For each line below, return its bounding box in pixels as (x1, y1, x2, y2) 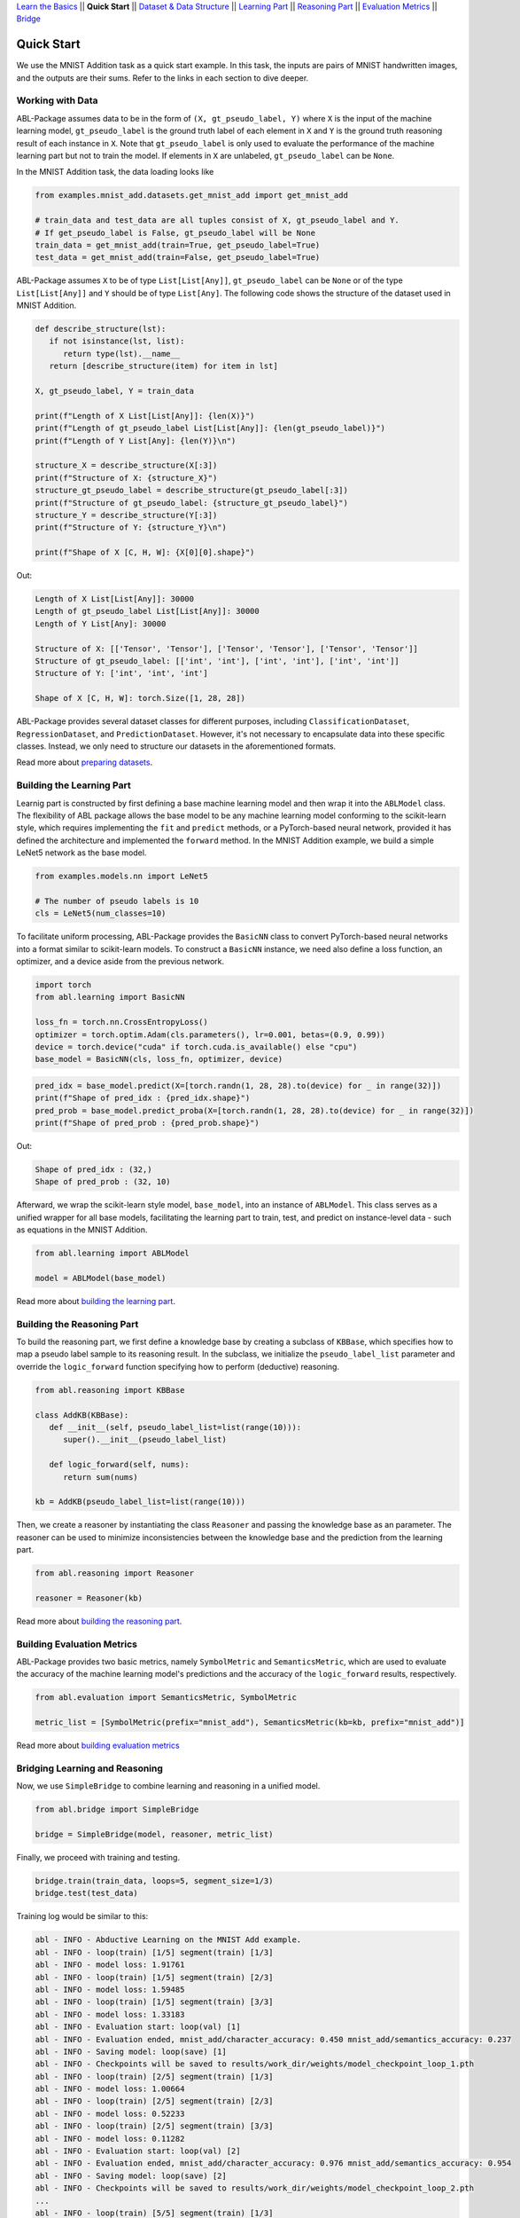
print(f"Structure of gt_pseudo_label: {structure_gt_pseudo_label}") (35, 498, 349, 507)
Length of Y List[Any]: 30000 (35, 618, 167, 629)
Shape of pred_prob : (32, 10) (35, 1176, 172, 1187)
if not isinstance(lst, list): (49, 336, 185, 346)
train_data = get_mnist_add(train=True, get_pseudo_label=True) (35, 240, 321, 250)
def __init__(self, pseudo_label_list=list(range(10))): (49, 1422, 302, 1433)
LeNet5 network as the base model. (16, 847, 147, 858)
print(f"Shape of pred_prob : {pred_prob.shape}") (35, 1118, 260, 1129)
